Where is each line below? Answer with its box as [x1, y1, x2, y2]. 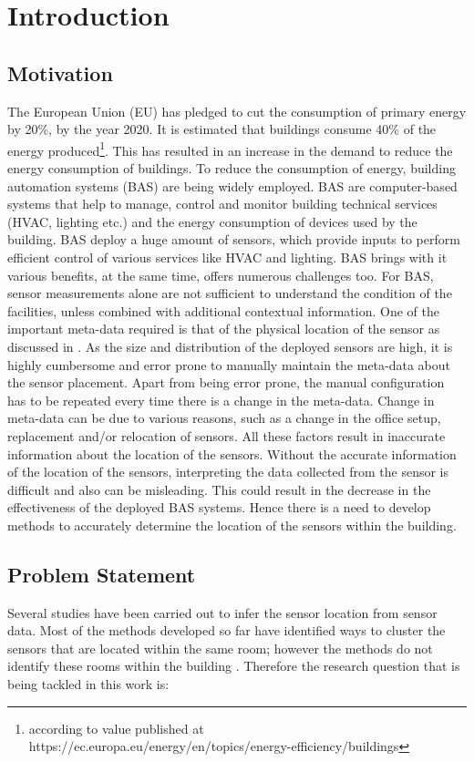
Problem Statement [7, 560, 196, 588]
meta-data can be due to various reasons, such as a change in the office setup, [7, 408, 441, 427]
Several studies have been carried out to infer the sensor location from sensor [7, 602, 438, 622]
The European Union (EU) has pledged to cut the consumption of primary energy [7, 101, 467, 120]
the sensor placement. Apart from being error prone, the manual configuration [7, 373, 445, 392]
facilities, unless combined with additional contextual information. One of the [7, 301, 439, 320]
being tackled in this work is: [7, 674, 170, 694]
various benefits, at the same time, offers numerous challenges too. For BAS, [7, 265, 434, 284]
